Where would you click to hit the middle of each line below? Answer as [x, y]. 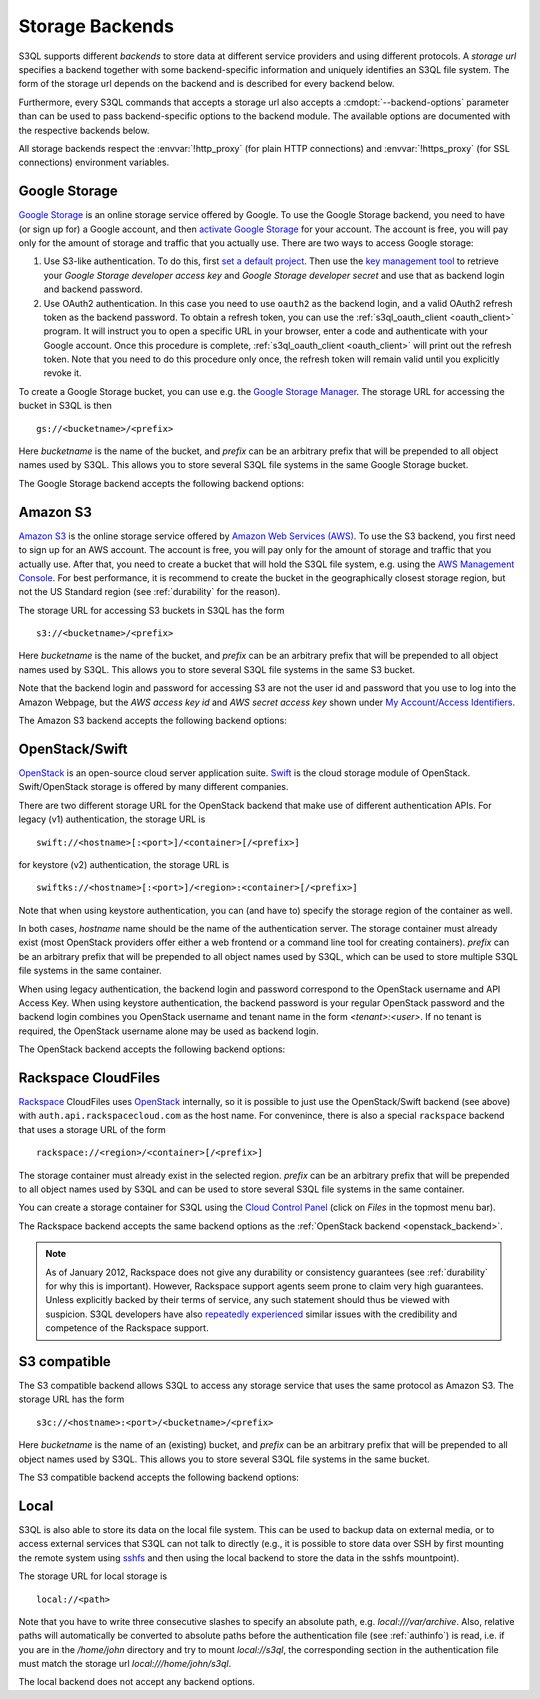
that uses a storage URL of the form [92, 1129]
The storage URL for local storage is [93, 1576]
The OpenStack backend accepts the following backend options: [152, 1049]
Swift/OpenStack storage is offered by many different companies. [153, 787]
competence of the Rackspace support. [127, 1328]
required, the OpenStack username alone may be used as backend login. [168, 1031]
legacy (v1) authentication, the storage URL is [112, 819]
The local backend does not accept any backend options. [136, 1682]
